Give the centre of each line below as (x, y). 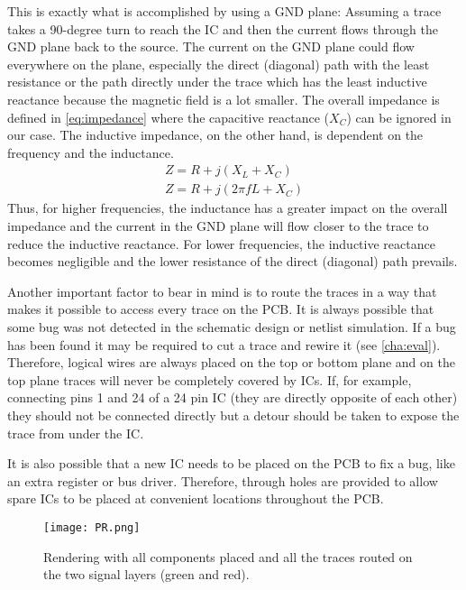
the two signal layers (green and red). (146, 574)
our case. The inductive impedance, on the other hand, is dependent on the (215, 135)
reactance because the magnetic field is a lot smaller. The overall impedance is (224, 99)
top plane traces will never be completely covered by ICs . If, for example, (210, 379)
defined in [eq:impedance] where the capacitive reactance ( (169, 117)
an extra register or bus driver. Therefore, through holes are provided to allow (223, 480)
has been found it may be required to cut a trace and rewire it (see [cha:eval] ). (224, 344)
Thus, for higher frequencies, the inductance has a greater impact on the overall (228, 208)
